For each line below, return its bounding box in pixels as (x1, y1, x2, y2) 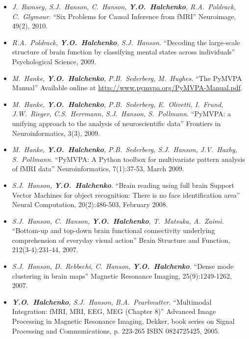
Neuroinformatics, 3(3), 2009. (12, 128, 100, 138)
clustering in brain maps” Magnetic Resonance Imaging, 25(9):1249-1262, (12, 270, 232, 281)
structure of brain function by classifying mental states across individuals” (12, 47, 235, 57)
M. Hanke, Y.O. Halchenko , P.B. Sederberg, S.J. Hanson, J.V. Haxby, (12, 144, 237, 155)
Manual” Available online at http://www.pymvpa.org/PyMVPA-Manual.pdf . (12, 82, 243, 93)
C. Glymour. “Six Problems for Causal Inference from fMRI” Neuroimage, (12, 11, 236, 21)
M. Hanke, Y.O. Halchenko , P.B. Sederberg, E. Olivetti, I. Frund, (12, 99, 224, 109)
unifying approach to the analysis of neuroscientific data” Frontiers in (12, 118, 221, 128)
